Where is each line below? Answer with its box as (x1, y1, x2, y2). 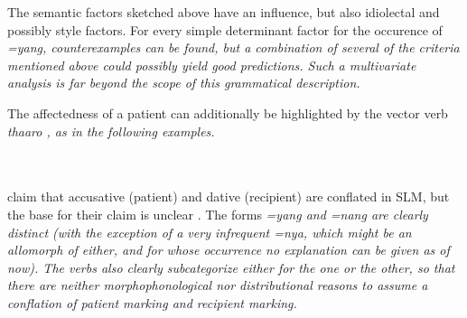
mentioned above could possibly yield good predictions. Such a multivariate (7, 55, 416, 74)
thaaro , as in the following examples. (7, 121, 215, 140)
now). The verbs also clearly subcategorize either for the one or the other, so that (7, 257, 455, 276)
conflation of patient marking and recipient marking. (7, 293, 297, 312)
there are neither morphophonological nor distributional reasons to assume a (7, 276, 428, 295)
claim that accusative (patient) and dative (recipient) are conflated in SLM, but (7, 187, 450, 206)
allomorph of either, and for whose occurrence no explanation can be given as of (7, 240, 450, 259)
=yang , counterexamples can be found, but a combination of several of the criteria (7, 38, 460, 57)
